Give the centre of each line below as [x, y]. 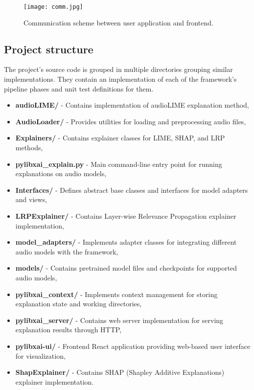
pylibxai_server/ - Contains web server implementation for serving [119, 320]
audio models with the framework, [67, 251]
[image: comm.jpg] [53, 7]
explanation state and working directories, [79, 304]
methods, [29, 148]
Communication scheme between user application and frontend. [118, 22]
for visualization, [40, 356]
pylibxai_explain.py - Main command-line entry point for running [119, 164]
